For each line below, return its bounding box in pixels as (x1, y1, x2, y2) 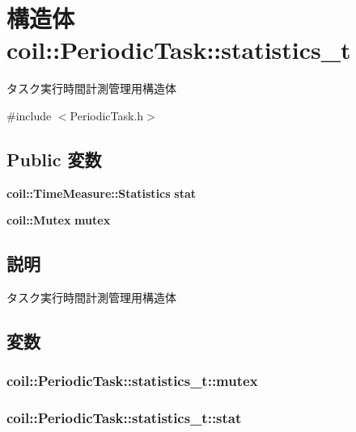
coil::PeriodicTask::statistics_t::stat (6, 408, 242, 428)
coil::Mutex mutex (6, 212, 111, 229)
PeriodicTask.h (70, 107, 144, 124)
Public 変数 (6, 146, 102, 171)
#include (6, 107, 52, 124)
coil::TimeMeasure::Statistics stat (6, 184, 196, 201)
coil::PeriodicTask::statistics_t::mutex (6, 371, 258, 391)
